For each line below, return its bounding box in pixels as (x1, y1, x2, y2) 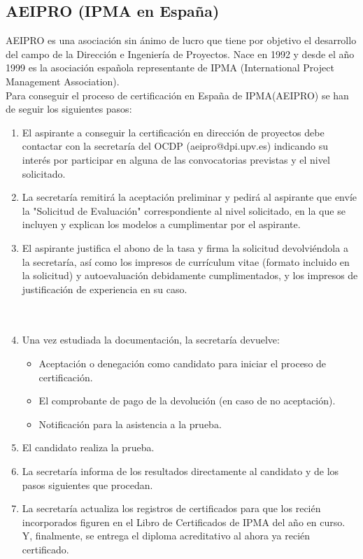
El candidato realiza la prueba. (22, 440, 155, 455)
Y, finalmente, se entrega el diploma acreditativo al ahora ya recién (22, 528, 311, 543)
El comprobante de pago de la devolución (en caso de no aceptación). (38, 393, 336, 408)
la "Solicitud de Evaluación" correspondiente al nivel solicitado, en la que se (22, 203, 346, 218)
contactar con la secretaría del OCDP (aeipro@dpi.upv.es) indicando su (22, 139, 328, 153)
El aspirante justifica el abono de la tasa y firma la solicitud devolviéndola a (22, 240, 348, 255)
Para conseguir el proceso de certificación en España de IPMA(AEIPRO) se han (6, 87, 349, 102)
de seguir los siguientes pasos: (6, 101, 132, 116)
